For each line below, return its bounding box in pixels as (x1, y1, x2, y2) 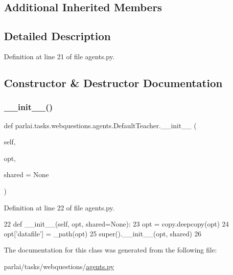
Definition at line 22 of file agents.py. (4, 202, 115, 212)
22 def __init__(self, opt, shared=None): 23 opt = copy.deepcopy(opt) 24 (4, 219, 229, 229)
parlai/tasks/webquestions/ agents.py (4, 261, 114, 271)
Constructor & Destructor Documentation (4, 75, 223, 90)
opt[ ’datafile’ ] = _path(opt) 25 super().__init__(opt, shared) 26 (4, 228, 202, 238)
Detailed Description (4, 28, 111, 44)
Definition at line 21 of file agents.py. (4, 51, 115, 61)
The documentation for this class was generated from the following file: (4, 245, 217, 255)
